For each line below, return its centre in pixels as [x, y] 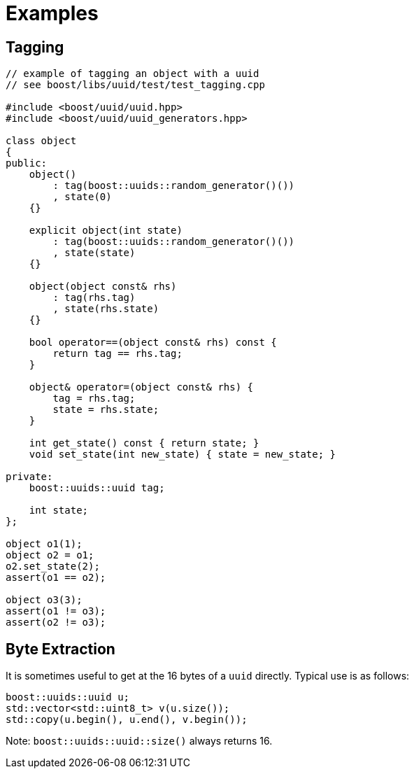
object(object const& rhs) [103, 287]
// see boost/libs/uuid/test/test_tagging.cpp [135, 85]
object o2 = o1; [50, 555]
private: [29, 477]
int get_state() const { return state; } [144, 443]
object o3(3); [44, 600]
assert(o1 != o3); [56, 611]
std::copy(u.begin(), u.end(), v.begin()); [127, 720]
